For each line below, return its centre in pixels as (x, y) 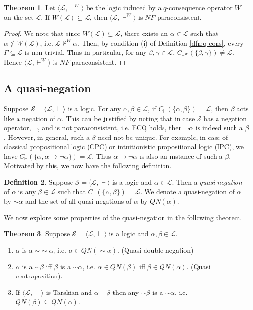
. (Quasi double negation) (155, 250)
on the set (19, 17)
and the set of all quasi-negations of (78, 201)
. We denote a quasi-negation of (188, 191)
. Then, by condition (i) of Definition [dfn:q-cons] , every (161, 43)
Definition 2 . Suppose (39, 182)
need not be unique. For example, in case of (163, 137)
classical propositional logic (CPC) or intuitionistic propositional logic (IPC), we (124, 146)
